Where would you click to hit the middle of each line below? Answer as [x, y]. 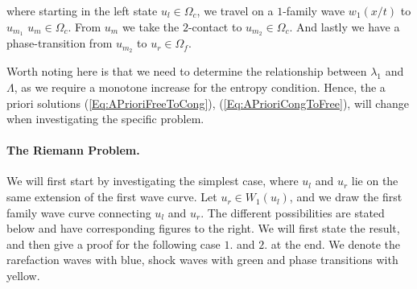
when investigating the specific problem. [105, 119]
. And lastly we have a [345, 26]
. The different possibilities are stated [293, 212]
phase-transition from [60, 43]
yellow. [23, 276]
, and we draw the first [346, 197]
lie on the [375, 181]
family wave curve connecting [79, 212]
